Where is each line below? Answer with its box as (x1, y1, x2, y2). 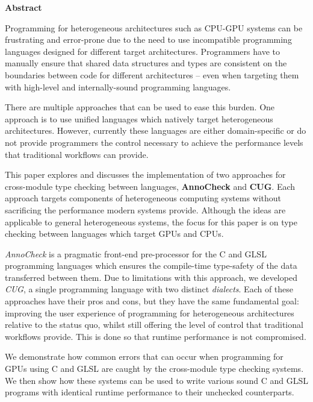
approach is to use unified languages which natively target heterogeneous (5, 112, 273, 125)
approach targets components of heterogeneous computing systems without (5, 192, 282, 204)
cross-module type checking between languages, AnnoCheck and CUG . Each (5, 180, 296, 192)
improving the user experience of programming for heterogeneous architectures (5, 306, 294, 319)
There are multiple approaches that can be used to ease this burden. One (5, 101, 275, 113)
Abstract (5, 1, 42, 13)
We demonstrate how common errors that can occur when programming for (5, 350, 284, 363)
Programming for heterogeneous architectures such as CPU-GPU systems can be (5, 21, 303, 34)
